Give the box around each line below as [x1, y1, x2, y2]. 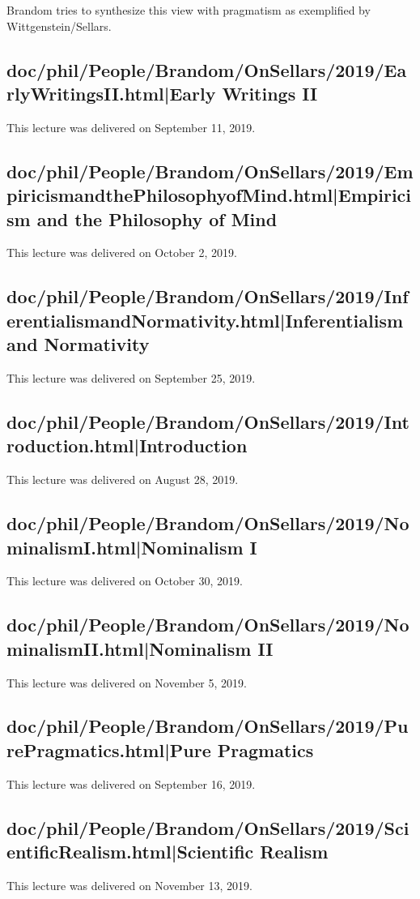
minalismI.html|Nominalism [6, 534, 244, 559]
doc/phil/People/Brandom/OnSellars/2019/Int [6, 409, 409, 434]
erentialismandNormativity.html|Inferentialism [6, 307, 404, 332]
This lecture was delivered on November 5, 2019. [6, 674, 247, 691]
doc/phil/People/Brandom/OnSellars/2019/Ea [6, 57, 407, 82]
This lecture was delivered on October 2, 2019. [6, 244, 237, 261]
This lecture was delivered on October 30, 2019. [6, 572, 243, 589]
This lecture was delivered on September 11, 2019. [6, 118, 256, 135]
